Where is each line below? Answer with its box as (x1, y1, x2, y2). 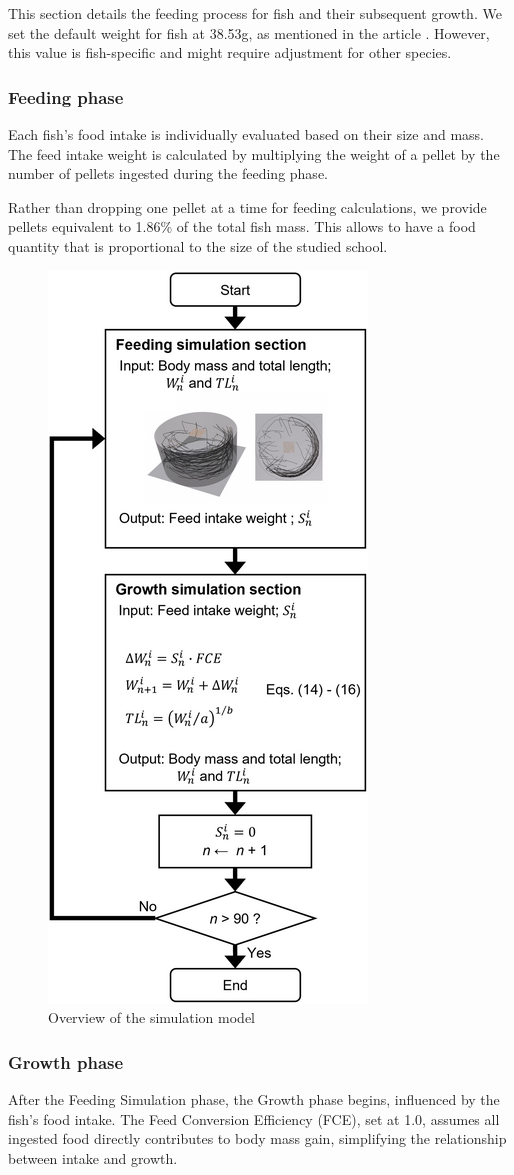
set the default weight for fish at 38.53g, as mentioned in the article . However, (8, 22, 490, 43)
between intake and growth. (8, 1147, 178, 1168)
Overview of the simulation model (48, 1007, 256, 1028)
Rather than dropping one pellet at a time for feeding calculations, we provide (8, 196, 487, 217)
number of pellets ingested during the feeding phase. (8, 163, 328, 184)
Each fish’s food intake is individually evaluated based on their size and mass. (8, 124, 485, 144)
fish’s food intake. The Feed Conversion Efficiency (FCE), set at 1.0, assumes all (8, 1108, 500, 1129)
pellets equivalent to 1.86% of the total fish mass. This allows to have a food (8, 216, 476, 237)
